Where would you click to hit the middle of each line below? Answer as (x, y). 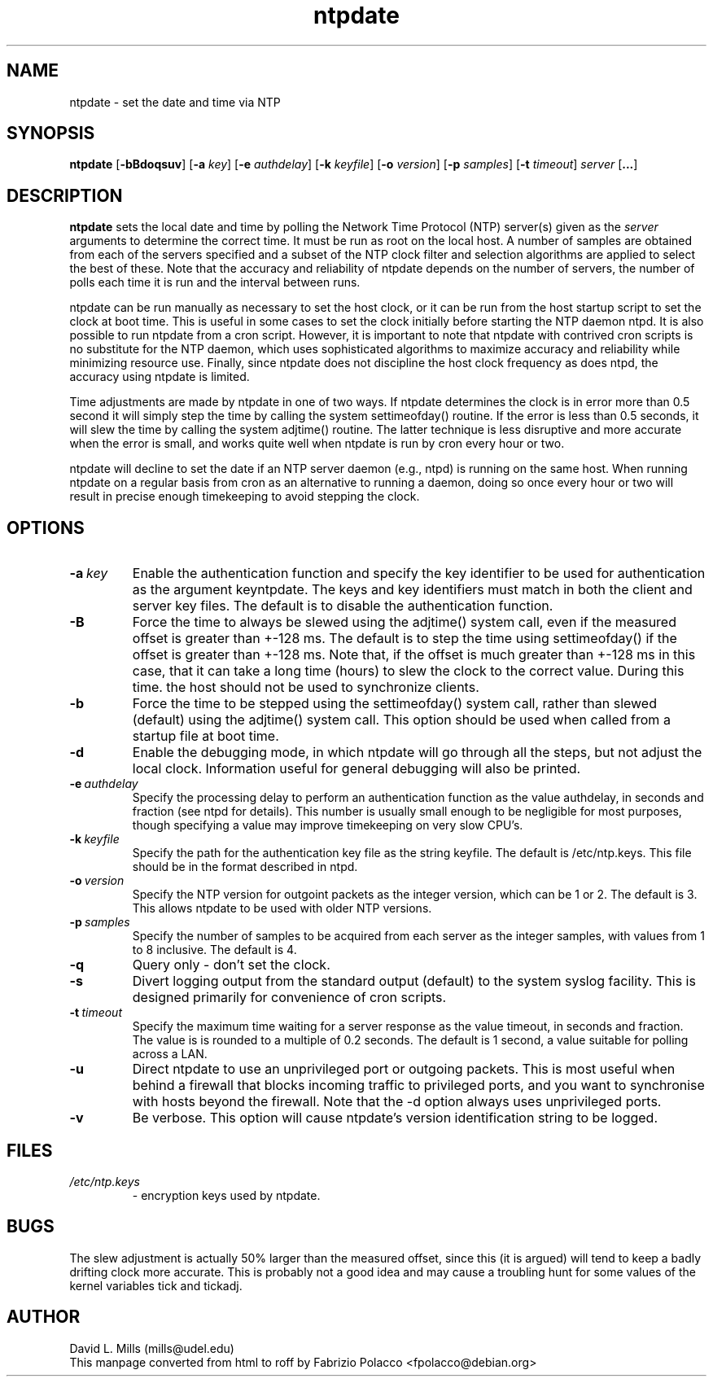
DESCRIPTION (65, 195)
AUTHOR (44, 1317)
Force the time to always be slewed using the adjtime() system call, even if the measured (404, 622)
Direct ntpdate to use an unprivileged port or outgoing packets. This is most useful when (404, 1069)
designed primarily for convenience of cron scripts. (289, 998)
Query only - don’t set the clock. (231, 965)
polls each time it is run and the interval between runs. (215, 282)
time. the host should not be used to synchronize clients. (306, 687)
